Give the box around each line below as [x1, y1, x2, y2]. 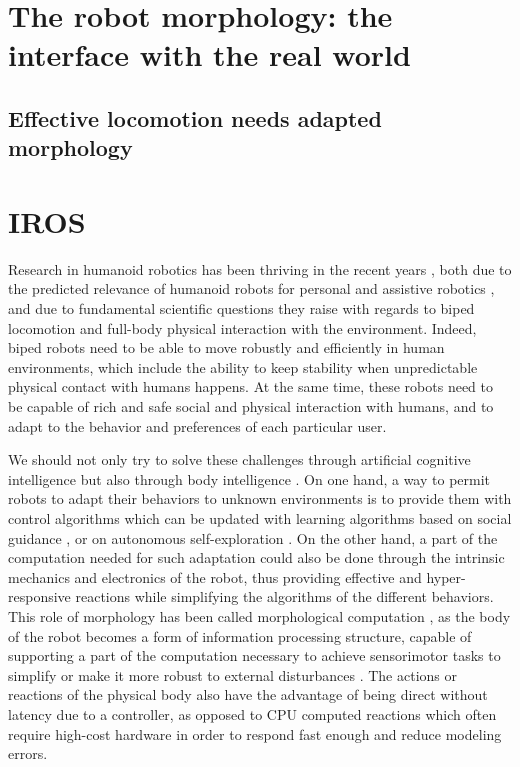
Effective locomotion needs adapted [8, 102, 382, 133]
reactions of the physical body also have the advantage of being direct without [8, 684, 488, 705]
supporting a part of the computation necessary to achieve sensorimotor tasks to [8, 645, 501, 666]
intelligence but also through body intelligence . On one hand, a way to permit [8, 468, 491, 489]
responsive [8, 586, 71, 607]
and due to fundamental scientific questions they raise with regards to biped [8, 298, 475, 319]
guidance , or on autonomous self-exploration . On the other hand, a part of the [8, 527, 498, 548]
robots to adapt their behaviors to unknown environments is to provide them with [8, 488, 512, 509]
